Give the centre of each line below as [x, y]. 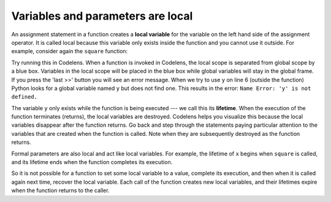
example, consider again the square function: [70, 51]
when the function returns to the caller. [60, 190]
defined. [25, 97]
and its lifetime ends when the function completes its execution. [92, 162]
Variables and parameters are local [102, 16]
